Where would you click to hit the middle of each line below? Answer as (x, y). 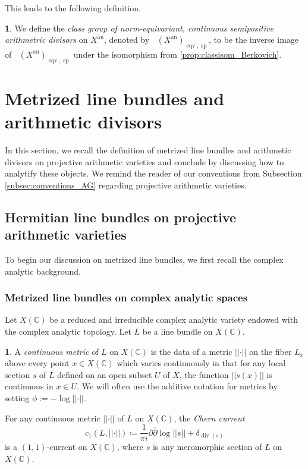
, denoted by (127, 40)
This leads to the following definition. (73, 8)
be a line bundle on (177, 331)
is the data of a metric (191, 351)
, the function (204, 374)
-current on (67, 447)
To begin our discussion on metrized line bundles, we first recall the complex (144, 259)
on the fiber (271, 351)
